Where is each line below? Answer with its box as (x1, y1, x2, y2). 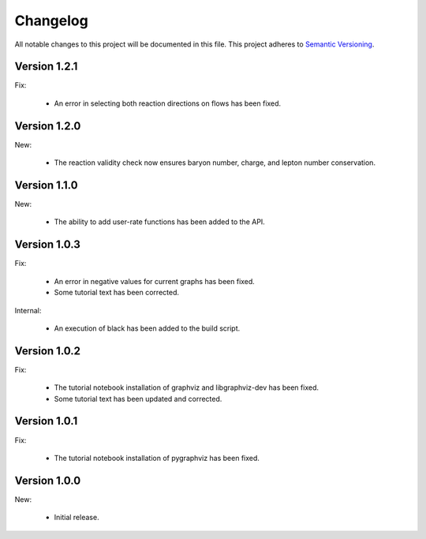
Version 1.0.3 (14, 238, 80, 252)
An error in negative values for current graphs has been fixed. (54, 276, 256, 286)
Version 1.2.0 (14, 119, 81, 133)
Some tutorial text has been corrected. (54, 288, 180, 298)
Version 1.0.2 (14, 344, 81, 357)
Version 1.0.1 (14, 414, 78, 428)
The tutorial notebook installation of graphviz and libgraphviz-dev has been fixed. (54, 383, 319, 392)
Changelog (14, 12, 88, 29)
